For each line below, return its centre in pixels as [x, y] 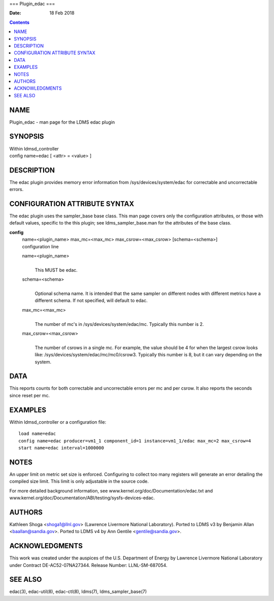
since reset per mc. [30, 395]
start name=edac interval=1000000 [61, 448]
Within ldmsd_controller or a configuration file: [58, 422]
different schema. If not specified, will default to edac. [91, 300]
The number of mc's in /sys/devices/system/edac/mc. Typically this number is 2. [119, 324]
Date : [15, 13]
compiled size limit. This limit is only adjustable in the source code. [79, 481]
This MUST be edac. [56, 270]
